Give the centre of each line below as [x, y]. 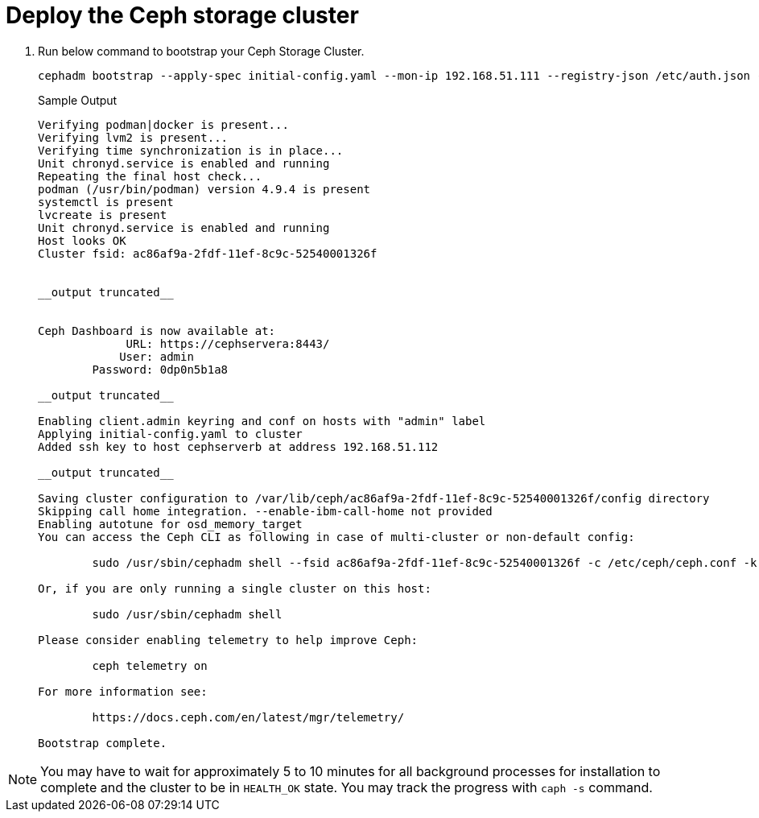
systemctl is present [106, 202]
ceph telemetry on [150, 665]
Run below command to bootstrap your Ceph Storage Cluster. [201, 51]
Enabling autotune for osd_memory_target [170, 524]
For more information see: [123, 691]
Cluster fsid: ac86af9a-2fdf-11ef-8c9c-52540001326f [208, 253]
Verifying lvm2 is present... [133, 137]
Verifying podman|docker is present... [163, 124]
